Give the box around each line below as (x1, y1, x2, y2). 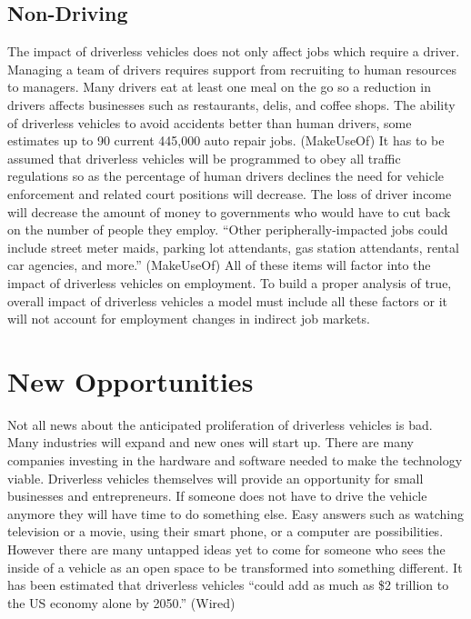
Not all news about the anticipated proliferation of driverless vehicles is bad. (7, 414, 433, 434)
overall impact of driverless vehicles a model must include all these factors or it (7, 291, 447, 310)
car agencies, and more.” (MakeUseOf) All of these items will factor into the (7, 255, 431, 275)
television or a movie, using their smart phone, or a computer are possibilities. (7, 522, 444, 541)
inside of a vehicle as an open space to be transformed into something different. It (7, 557, 463, 576)
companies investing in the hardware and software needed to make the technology (7, 451, 463, 470)
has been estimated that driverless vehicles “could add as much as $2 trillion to (7, 575, 449, 594)
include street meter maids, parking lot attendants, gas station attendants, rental (7, 237, 459, 256)
